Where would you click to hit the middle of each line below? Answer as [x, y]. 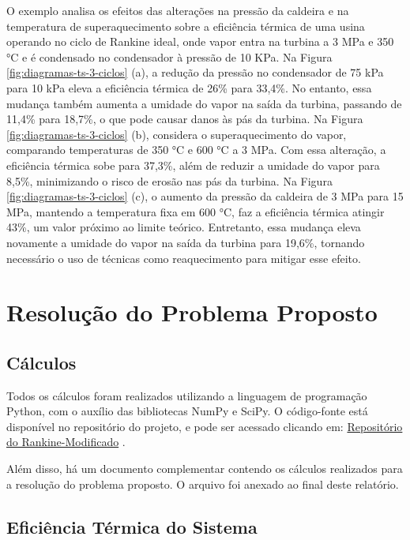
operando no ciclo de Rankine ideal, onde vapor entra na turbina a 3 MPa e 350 [200, 41]
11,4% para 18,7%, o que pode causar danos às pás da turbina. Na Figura [185, 119]
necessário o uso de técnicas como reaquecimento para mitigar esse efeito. [184, 258]
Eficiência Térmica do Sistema [132, 526]
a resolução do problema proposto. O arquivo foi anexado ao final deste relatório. [203, 484]
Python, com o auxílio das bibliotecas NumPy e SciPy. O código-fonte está [187, 411]
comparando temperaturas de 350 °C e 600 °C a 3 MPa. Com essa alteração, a [196, 150]
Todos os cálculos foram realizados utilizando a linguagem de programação [187, 395]
